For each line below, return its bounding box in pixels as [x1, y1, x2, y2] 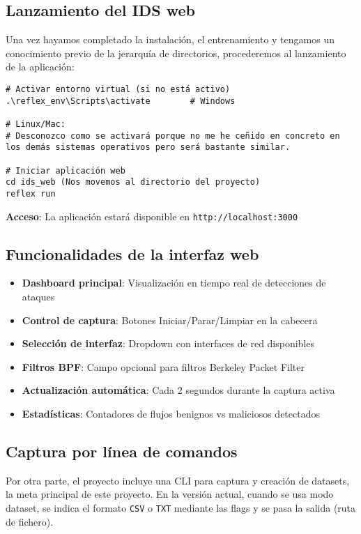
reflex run [6, 188, 56, 199]
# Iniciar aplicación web [6, 165, 125, 176]
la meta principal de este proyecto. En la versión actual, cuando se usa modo [6, 487, 334, 501]
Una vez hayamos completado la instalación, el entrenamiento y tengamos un [6, 32, 335, 47]
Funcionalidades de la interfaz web [6, 243, 259, 264]
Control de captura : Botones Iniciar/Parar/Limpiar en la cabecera [22, 312, 318, 327]
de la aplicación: [6, 59, 75, 74]
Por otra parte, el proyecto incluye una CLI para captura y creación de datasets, [6, 473, 350, 487]
